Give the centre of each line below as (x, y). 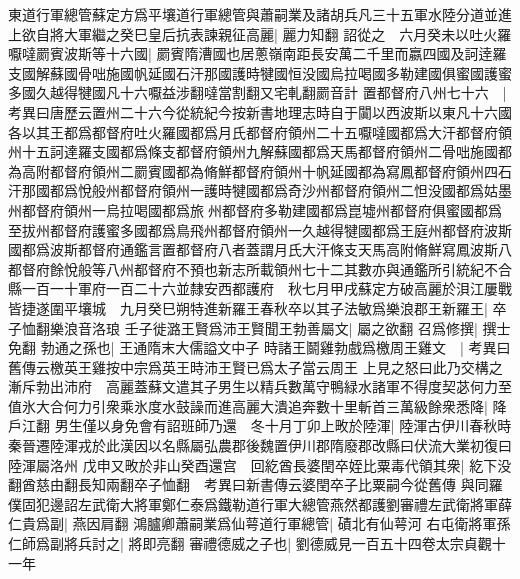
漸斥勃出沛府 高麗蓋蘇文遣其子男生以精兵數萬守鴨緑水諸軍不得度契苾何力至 (260, 386)
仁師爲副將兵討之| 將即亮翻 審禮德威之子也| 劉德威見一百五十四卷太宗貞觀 (250, 543)
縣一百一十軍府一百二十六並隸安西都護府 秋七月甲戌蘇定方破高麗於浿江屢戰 (260, 288)
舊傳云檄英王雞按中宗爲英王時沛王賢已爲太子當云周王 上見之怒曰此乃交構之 (255, 366)
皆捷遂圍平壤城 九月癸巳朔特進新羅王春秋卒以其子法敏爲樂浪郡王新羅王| (248, 307)
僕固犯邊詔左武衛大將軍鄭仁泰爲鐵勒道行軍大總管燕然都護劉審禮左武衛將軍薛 (260, 503)
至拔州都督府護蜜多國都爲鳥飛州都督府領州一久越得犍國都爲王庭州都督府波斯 (260, 229)
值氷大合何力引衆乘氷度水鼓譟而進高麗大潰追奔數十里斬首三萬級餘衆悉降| (248, 405)
